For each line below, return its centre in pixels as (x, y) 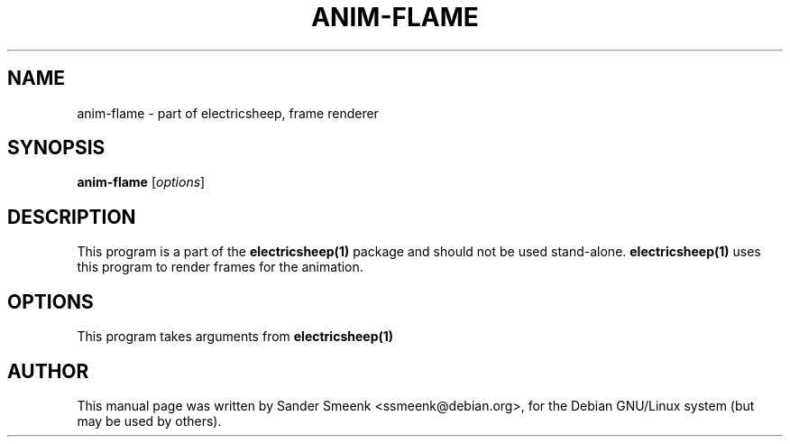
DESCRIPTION (72, 217)
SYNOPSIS (56, 148)
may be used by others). (149, 421)
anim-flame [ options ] (141, 182)
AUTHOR (48, 371)
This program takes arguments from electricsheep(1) (235, 337)
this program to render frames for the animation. (220, 267)
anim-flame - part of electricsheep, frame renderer (228, 113)
